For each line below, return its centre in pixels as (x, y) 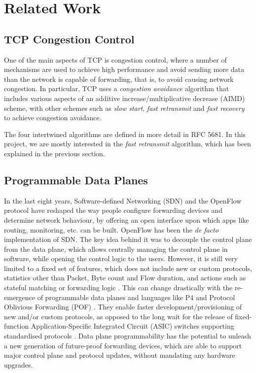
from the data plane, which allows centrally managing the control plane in (116, 249)
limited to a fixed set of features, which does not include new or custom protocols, (128, 268)
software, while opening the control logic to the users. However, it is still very (121, 258)
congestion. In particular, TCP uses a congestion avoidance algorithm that (117, 88)
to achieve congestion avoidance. (53, 118)
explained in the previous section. (55, 153)
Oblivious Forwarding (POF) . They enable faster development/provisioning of (123, 307)
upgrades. (18, 364)
